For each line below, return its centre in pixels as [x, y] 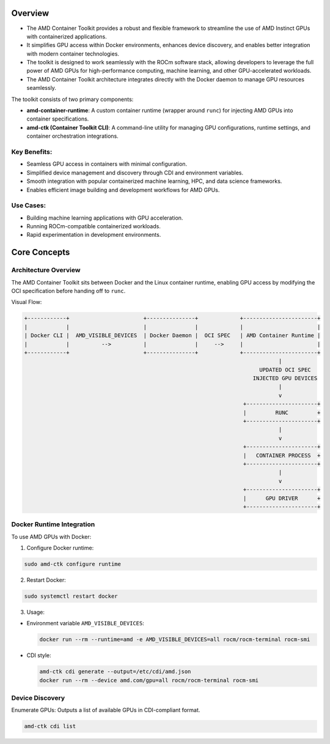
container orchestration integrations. [72, 136]
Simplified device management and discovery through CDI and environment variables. [135, 173]
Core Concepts [41, 252]
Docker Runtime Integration [53, 524]
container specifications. [58, 119]
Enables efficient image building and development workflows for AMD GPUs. [123, 190]
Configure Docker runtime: [60, 548]
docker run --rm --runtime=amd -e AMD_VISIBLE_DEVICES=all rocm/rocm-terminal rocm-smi [175, 640]
